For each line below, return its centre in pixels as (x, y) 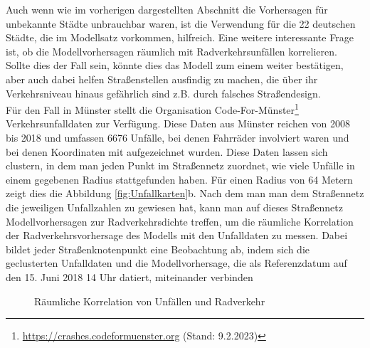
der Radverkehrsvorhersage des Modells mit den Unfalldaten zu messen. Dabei (177, 235)
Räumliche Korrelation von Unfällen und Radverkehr (150, 301)
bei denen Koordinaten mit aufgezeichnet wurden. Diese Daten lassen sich (167, 151)
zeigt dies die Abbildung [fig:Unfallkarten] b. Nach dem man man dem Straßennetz (185, 193)
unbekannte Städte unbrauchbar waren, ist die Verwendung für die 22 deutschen (181, 23)
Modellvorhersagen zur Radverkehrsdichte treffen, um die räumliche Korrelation (180, 221)
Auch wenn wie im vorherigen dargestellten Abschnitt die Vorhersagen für (167, 9)
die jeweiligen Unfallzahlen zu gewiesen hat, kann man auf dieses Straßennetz (174, 207)
